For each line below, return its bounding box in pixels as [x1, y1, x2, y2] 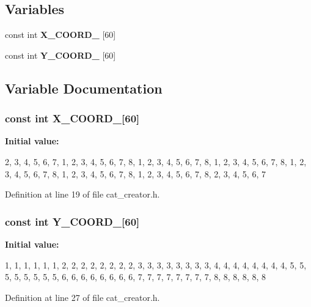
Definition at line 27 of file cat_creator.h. [5, 290, 160, 303]
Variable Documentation [5, 78, 163, 97]
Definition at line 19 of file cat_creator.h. [5, 188, 160, 201]
